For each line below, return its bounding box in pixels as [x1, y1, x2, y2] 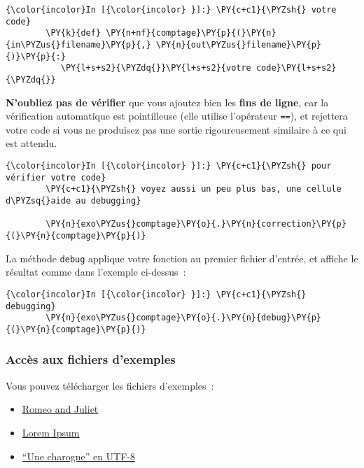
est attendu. [6, 136, 57, 150]
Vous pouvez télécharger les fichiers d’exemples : [6, 378, 214, 392]
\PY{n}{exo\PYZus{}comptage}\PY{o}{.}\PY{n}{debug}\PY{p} [45, 313, 322, 323]
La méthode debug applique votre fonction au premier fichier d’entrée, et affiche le [6, 250, 358, 265]
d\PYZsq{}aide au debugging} [6, 196, 141, 206]
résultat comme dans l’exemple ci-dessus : [6, 264, 186, 279]
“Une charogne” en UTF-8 [22, 448, 136, 463]
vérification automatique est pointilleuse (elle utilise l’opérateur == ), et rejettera [6, 108, 348, 123]
